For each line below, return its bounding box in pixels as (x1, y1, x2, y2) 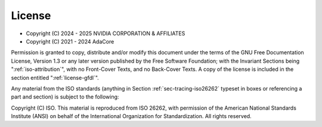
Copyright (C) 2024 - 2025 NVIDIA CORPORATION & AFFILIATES (26, 30, 185, 37)
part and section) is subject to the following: (11, 93, 119, 101)
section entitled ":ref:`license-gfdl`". (11, 74, 100, 81)
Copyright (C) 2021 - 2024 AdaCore (26, 38, 114, 45)
